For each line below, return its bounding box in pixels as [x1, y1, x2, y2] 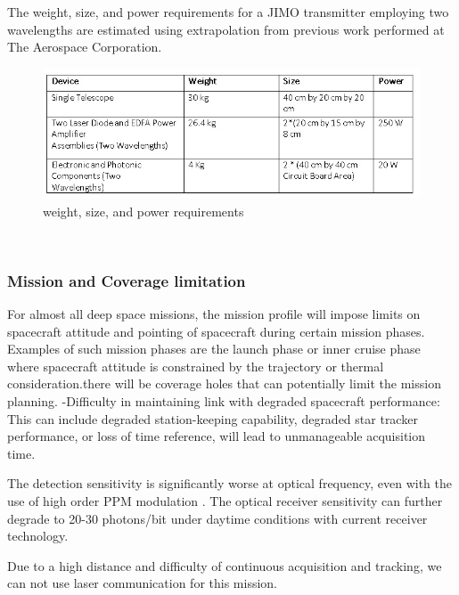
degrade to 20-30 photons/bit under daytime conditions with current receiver [7, 509, 428, 527]
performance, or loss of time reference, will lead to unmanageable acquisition [7, 427, 426, 445]
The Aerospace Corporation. [7, 37, 162, 56]
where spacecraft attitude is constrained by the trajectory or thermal [7, 356, 384, 375]
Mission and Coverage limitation [7, 269, 246, 291]
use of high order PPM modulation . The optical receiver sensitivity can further [7, 492, 443, 509]
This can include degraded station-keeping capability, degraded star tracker [7, 409, 418, 428]
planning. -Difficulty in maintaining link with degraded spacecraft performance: [7, 392, 440, 411]
